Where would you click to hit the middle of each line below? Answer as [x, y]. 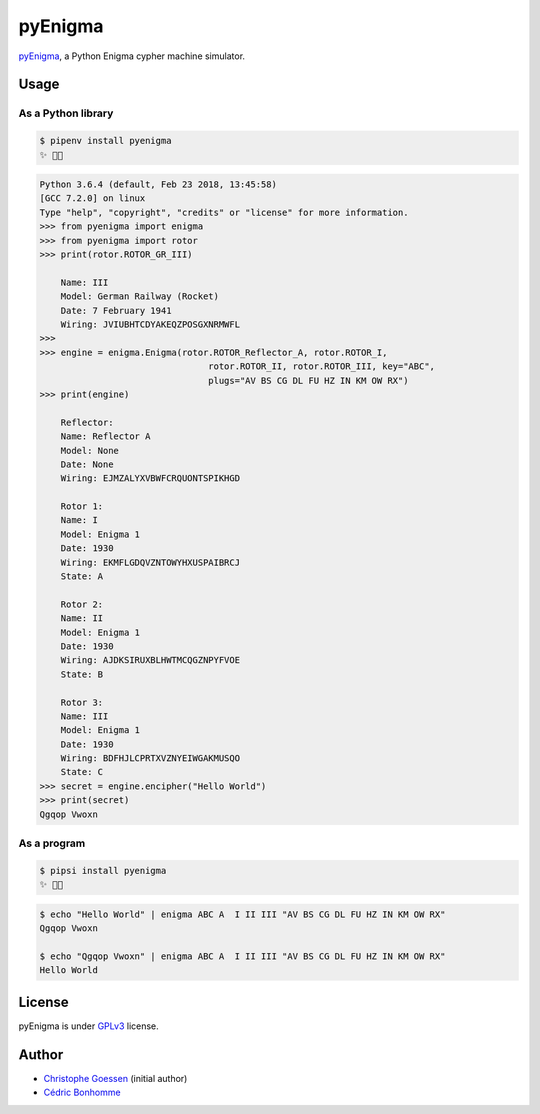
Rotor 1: [82, 506]
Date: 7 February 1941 [116, 310]
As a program [52, 843]
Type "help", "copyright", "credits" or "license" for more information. [224, 212]
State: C [82, 772]
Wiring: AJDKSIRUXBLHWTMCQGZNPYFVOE [150, 660]
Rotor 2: [82, 604]
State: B [82, 674]
